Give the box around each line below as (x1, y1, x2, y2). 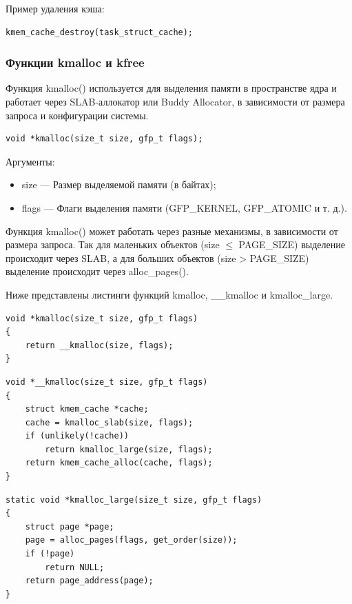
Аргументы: (6, 154, 55, 168)
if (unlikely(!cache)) (25, 431, 129, 441)
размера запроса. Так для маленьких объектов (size (6, 237, 220, 252)
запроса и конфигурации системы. (6, 108, 149, 122)
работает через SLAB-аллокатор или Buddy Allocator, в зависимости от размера (6, 94, 345, 108)
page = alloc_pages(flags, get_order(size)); (25, 535, 238, 545)
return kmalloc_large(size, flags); (45, 444, 213, 454)
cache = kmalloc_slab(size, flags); (25, 417, 194, 427)
